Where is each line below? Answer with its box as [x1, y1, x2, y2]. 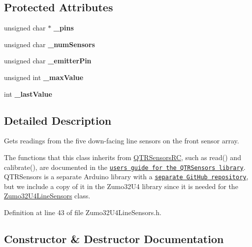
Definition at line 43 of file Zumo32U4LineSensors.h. [4, 207, 161, 218]
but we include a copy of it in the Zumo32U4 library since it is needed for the [4, 181, 238, 191]
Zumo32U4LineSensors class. [4, 191, 91, 201]
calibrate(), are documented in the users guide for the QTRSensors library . [4, 162, 246, 172]
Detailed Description [4, 112, 112, 128]
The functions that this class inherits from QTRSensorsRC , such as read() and [4, 152, 241, 162]
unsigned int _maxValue [4, 72, 84, 82]
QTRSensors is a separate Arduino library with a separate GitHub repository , [4, 171, 249, 182]
